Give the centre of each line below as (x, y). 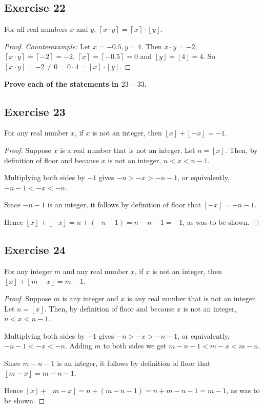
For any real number (36, 133)
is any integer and (90, 298)
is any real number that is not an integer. (192, 298)
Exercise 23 (35, 111)
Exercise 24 (35, 249)
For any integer (28, 271)
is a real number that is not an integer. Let (128, 150)
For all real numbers (36, 29)
